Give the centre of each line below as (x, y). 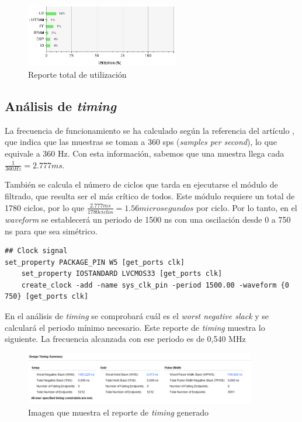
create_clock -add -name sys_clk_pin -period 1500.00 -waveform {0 (155, 285)
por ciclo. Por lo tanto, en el (247, 207)
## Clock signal (36, 251)
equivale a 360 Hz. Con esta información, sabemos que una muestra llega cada (145, 153)
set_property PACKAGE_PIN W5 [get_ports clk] (95, 262)
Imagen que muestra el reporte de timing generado (119, 412)
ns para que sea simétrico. (51, 231)
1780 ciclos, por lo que (45, 207)
